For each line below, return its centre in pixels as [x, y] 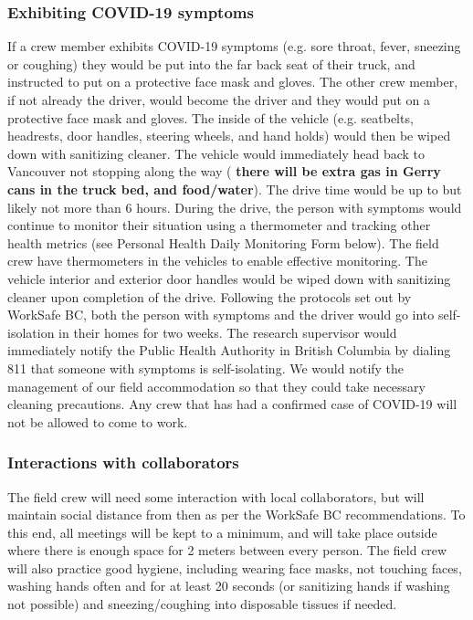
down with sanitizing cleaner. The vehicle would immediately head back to [216, 153]
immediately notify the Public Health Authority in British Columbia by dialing [229, 350]
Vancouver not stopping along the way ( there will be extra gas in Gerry [224, 171]
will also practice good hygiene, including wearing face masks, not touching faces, [235, 567]
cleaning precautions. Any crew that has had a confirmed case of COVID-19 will [232, 404]
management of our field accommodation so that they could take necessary [216, 386]
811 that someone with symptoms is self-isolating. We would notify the [206, 368]
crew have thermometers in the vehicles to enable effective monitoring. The [217, 261]
